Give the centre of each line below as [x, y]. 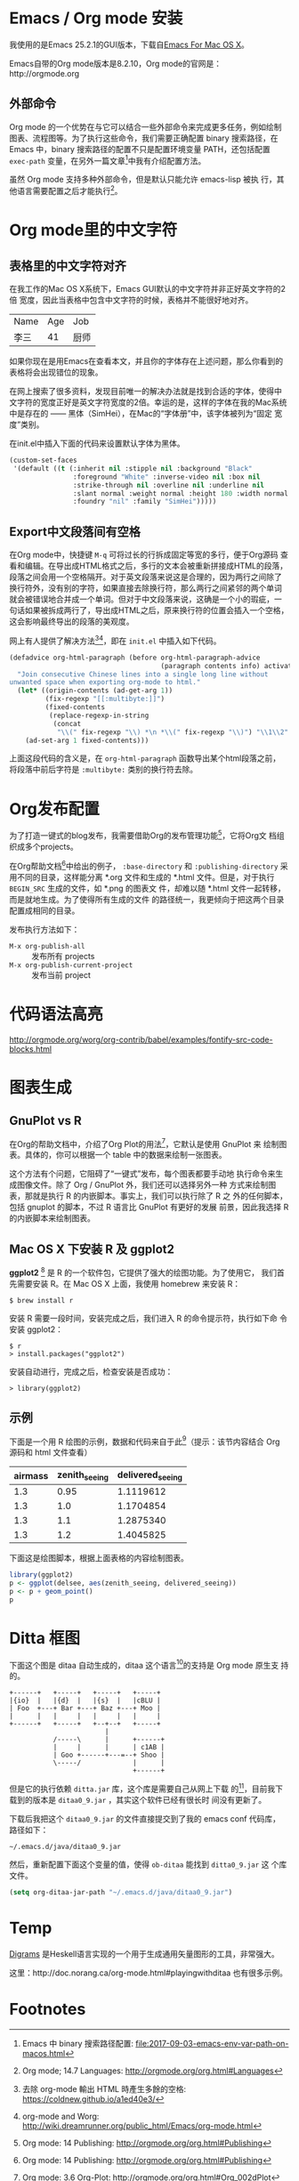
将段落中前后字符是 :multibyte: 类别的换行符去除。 [104, 770]
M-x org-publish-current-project [71, 965]
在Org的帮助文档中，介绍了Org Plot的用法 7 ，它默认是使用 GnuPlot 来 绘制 [144, 1143]
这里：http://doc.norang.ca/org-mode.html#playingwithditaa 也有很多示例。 [148, 1973]
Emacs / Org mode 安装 [96, 18]
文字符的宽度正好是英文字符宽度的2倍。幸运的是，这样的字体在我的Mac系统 [148, 402]
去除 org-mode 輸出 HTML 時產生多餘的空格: [104, 2088]
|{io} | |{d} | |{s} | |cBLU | [85, 1700]
